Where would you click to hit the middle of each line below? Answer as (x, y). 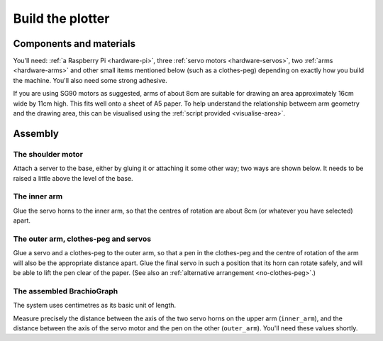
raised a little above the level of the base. (73, 178)
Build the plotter (61, 18)
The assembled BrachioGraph (66, 291)
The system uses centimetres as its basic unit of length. (95, 306)
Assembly (36, 134)
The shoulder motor (48, 154)
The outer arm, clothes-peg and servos (82, 239)
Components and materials (74, 44)
